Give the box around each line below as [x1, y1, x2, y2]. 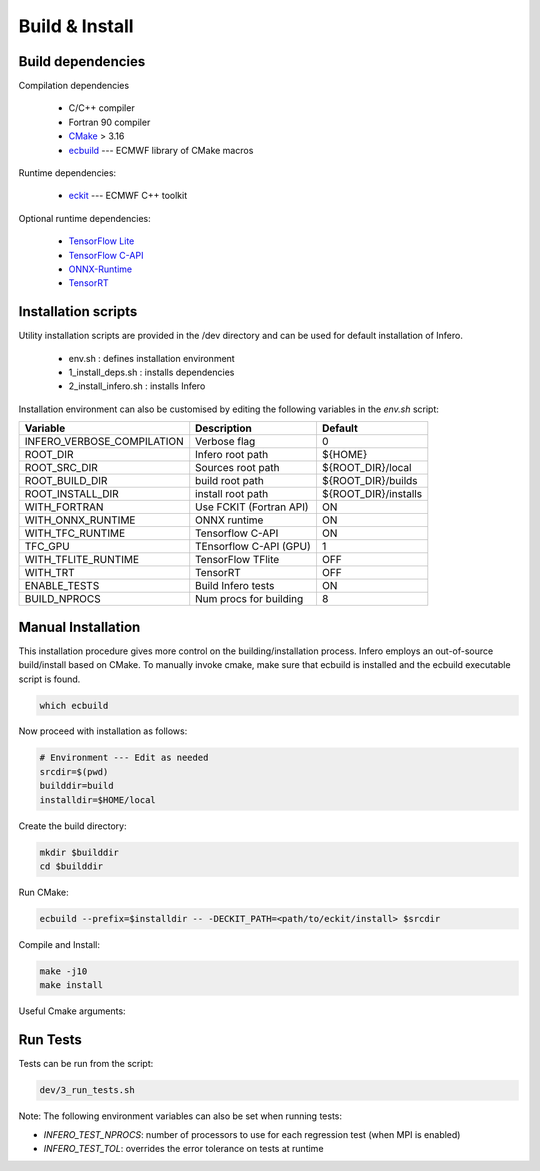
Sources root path [195, 461, 280, 475]
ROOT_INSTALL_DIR [24, 487, 119, 501]
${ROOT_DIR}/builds [321, 474, 419, 488]
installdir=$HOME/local [39, 794, 157, 805]
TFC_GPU [24, 540, 70, 554]
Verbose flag [195, 435, 256, 449]
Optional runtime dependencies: [18, 212, 151, 224]
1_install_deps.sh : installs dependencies [68, 366, 235, 379]
